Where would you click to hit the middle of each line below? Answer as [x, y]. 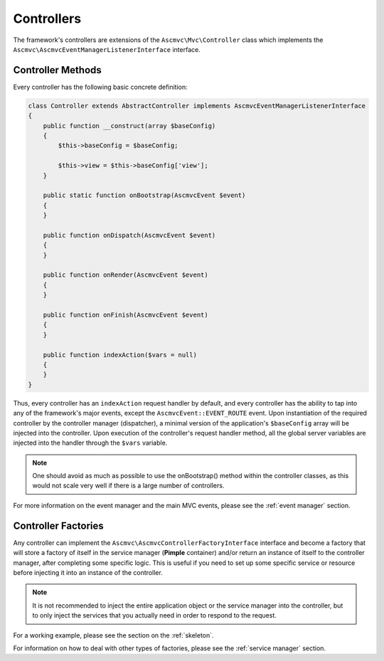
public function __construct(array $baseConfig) [129, 126]
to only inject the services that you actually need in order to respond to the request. [155, 615]
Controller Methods [58, 70]
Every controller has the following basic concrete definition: [100, 87]
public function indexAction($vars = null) [120, 355]
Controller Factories [59, 525]
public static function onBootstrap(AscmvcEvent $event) [144, 195]
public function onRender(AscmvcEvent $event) [126, 275]
